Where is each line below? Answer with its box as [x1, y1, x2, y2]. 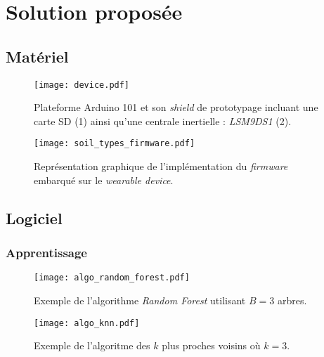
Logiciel [6, 207, 63, 228]
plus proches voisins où [162, 338, 261, 353]
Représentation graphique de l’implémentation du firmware [34, 159, 288, 174]
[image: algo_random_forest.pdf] [34, 273, 190, 283]
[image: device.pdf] [34, 79, 130, 90]
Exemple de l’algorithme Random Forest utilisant [34, 292, 246, 307]
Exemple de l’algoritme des [34, 338, 150, 353]
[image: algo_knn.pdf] [34, 318, 140, 328]
